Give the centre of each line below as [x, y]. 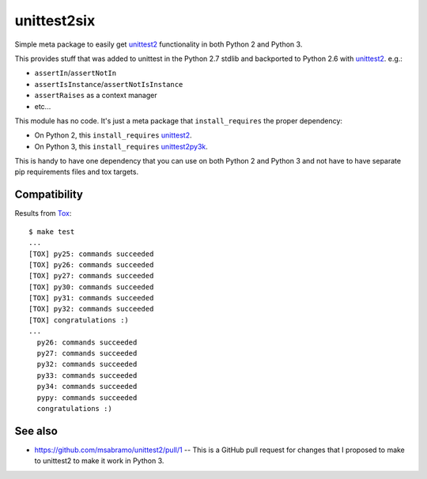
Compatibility [49, 195]
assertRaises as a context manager [96, 96]
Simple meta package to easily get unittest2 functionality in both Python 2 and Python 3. [159, 44]
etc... [43, 106]
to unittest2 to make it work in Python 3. [99, 461]
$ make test [52, 232]
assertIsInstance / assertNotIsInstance [109, 84]
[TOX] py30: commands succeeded [91, 287]
